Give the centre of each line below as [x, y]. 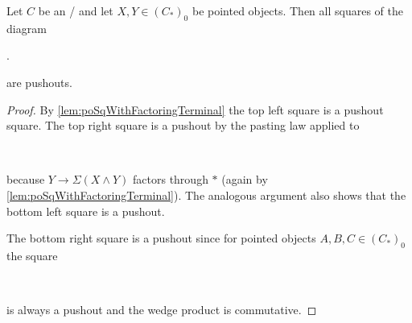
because [26, 179]
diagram [27, 28]
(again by [245, 179]
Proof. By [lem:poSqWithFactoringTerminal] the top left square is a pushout [195, 109]
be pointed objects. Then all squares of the [297, 10]
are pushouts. [39, 82]
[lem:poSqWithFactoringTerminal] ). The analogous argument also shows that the [206, 195]
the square [32, 255]
